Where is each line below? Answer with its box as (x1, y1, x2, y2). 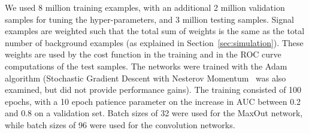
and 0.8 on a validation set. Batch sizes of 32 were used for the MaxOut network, (5, 107, 303, 119)
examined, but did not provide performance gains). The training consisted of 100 (5, 83, 302, 96)
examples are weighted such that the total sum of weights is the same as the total (5, 25, 305, 37)
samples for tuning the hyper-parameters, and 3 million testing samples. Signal (5, 13, 294, 25)
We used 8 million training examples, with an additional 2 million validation (5, 1, 285, 13)
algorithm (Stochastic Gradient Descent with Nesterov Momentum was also (5, 71, 286, 84)
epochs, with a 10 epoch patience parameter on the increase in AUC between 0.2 (5, 95, 301, 107)
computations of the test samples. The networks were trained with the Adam (5, 59, 287, 72)
